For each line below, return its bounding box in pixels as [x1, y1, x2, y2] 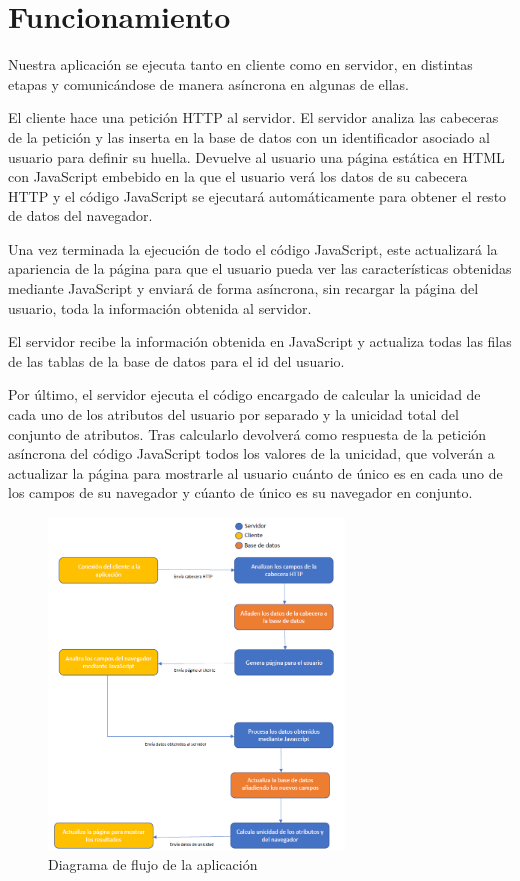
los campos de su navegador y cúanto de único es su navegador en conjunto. [8, 482, 473, 503]
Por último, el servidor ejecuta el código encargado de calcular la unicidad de [8, 384, 481, 405]
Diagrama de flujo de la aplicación [48, 854, 258, 875]
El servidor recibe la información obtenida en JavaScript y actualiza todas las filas [8, 331, 512, 352]
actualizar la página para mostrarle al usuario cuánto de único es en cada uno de [8, 462, 503, 483]
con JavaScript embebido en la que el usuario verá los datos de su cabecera [8, 166, 468, 187]
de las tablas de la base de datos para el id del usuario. [8, 350, 345, 371]
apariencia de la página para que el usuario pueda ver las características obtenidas [8, 258, 512, 279]
